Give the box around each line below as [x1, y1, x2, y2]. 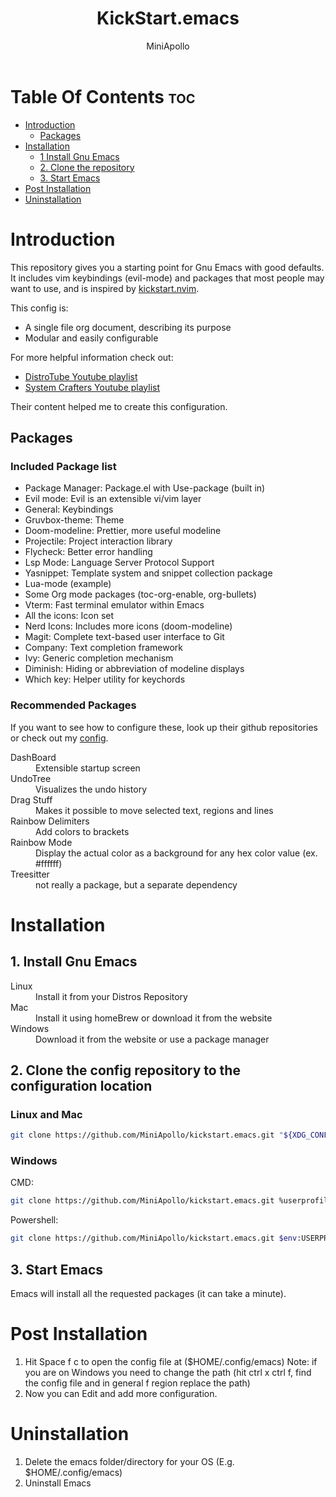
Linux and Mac [10, 1107, 83, 1121]
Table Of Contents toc [10, 85, 196, 108]
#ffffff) [35, 857, 63, 869]
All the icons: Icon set [24, 610, 115, 622]
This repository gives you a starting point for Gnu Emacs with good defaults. [10, 261, 325, 273]
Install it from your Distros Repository [35, 990, 188, 1002]
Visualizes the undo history [35, 783, 148, 795]
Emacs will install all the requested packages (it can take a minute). [10, 1288, 287, 1300]
